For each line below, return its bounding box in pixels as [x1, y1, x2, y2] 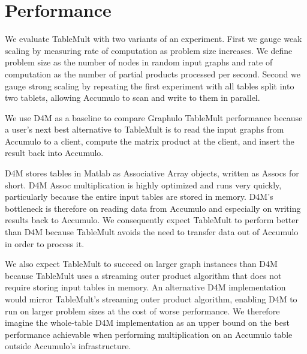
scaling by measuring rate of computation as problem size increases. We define [5, 44, 293, 56]
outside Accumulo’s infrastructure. [5, 340, 131, 352]
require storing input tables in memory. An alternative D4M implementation [5, 281, 286, 293]
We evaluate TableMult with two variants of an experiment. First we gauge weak [5, 32, 302, 45]
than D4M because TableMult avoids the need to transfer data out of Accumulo [5, 226, 299, 238]
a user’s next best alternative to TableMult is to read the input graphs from [5, 123, 284, 136]
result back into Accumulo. [5, 146, 104, 159]
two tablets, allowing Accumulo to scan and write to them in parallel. [5, 91, 260, 104]
